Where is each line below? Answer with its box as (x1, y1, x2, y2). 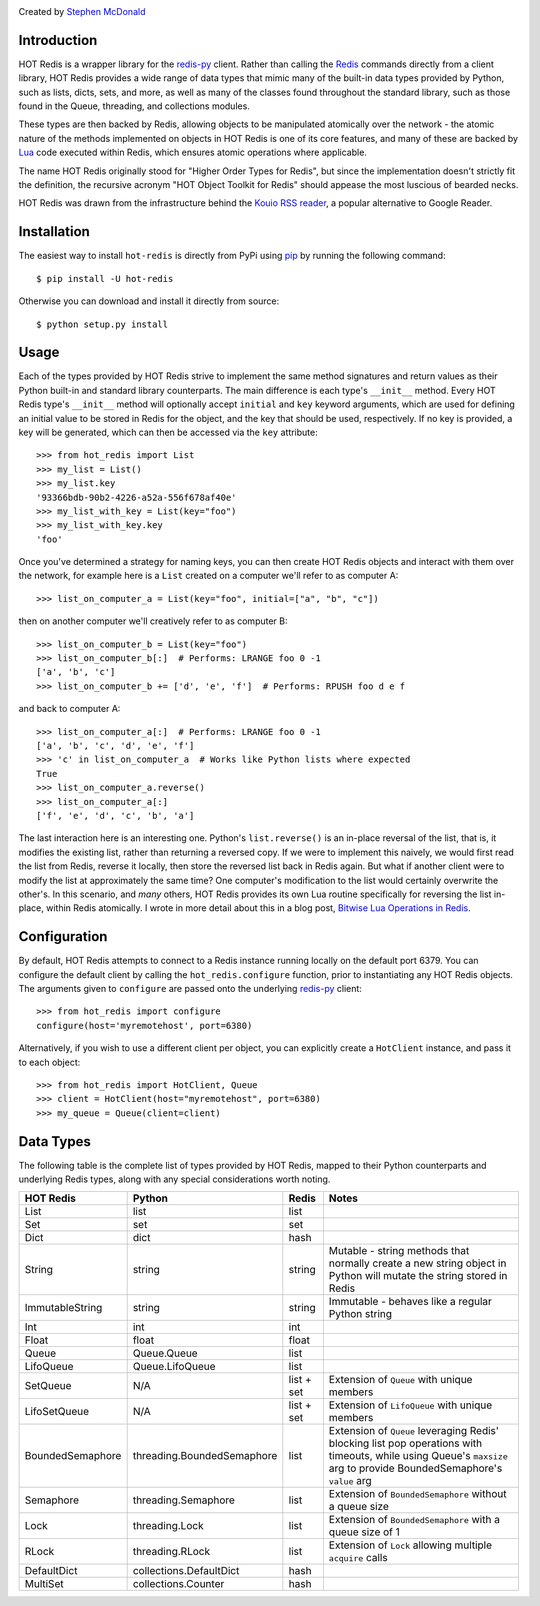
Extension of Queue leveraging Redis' (328, 1424, 500, 1438)
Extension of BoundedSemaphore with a (328, 1513, 500, 1527)
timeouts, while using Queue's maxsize (328, 1449, 509, 1463)
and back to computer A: (18, 703, 121, 715)
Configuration (18, 928, 108, 945)
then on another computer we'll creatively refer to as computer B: (18, 615, 288, 627)
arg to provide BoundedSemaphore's (328, 1461, 503, 1475)
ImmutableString (24, 1301, 103, 1315)
